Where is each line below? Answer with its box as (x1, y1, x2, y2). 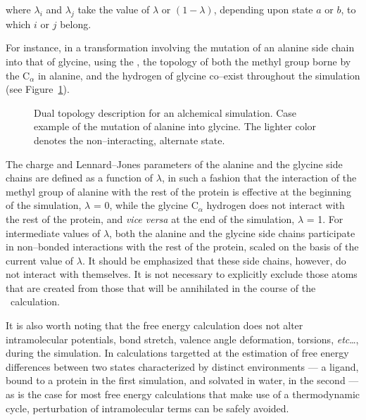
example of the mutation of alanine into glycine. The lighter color (34, 119, 317, 134)
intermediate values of (6, 225, 101, 240)
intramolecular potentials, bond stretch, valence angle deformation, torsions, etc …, (6, 331, 359, 346)
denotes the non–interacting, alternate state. (34, 132, 225, 147)
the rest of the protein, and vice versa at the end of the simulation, (6, 211, 295, 226)
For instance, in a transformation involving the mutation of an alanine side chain (6, 40, 355, 55)
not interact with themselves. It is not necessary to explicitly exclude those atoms (6, 267, 358, 281)
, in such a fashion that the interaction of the (161, 170, 357, 185)
